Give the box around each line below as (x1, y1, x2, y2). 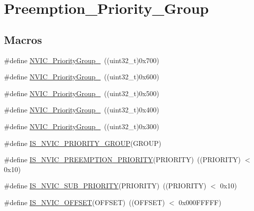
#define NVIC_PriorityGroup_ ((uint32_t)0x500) (4, 88, 159, 98)
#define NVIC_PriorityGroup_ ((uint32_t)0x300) (4, 121, 159, 131)
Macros (4, 32, 42, 47)
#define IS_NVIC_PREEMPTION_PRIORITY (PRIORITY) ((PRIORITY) (4, 154, 241, 165)
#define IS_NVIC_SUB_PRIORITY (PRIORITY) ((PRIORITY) (4, 180, 207, 191)
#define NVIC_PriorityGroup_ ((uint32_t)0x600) (4, 71, 159, 82)
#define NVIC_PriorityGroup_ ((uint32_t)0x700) (4, 55, 159, 65)
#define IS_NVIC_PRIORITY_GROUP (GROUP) (4, 138, 161, 148)
